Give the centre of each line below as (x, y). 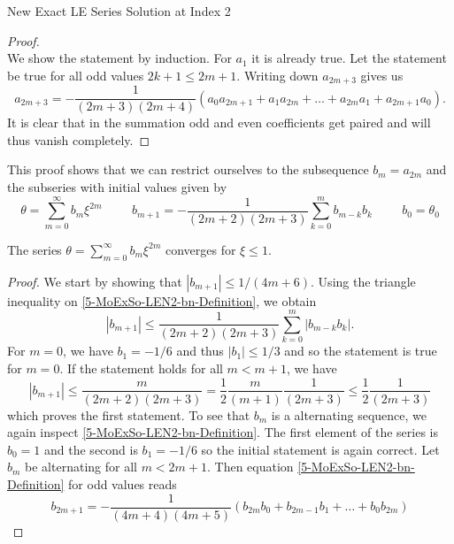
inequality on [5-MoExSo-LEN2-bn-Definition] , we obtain (162, 300)
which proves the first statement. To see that (129, 414)
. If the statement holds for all (141, 368)
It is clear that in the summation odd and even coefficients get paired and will (219, 123)
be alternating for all (81, 467)
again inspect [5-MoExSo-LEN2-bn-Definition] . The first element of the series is (223, 432)
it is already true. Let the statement (349, 58)
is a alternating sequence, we (349, 414)
